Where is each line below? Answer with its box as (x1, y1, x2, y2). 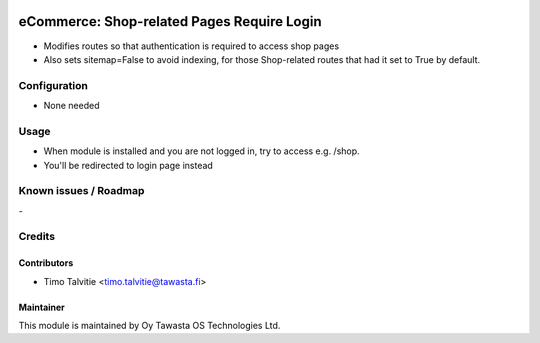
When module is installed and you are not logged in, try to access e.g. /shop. (43, 145, 360, 157)
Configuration (18, 78, 89, 92)
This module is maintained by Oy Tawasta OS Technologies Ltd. (18, 320, 281, 332)
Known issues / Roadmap (18, 184, 145, 198)
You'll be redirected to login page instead (43, 159, 214, 171)
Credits (18, 230, 55, 244)
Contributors (18, 257, 74, 269)
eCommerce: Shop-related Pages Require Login (18, 13, 322, 30)
